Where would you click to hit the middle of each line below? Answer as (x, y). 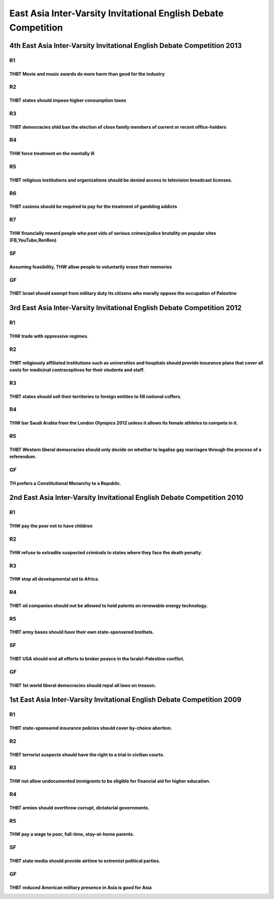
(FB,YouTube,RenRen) (33, 240)
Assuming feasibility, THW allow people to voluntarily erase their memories (91, 266)
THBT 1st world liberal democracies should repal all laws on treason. (83, 685)
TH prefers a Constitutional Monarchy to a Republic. (65, 483)
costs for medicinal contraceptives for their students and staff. (77, 370)
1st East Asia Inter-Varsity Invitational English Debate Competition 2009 (125, 700)
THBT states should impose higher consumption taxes (68, 100)
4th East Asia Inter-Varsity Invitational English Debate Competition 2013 (126, 46)
